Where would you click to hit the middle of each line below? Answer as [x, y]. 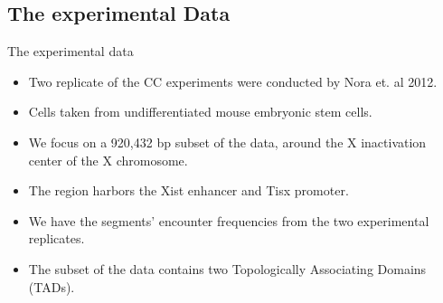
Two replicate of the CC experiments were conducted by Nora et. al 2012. [233, 81]
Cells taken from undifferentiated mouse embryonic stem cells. [200, 112]
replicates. [57, 238]
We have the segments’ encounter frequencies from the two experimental [229, 220]
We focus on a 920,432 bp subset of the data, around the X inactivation [227, 142]
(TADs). [52, 286]
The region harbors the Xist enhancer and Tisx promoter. [189, 190]
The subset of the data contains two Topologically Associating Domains [227, 268]
